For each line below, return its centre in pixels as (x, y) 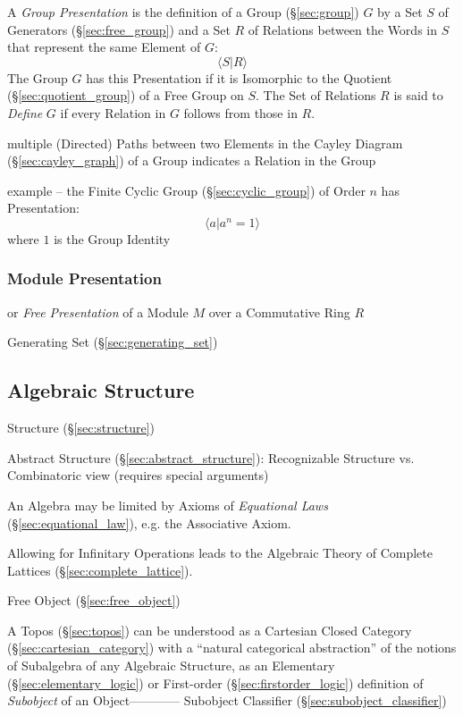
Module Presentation (84, 278)
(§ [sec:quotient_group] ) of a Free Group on (126, 95)
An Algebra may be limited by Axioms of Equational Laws (168, 505)
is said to (418, 95)
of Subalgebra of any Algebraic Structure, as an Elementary (171, 665)
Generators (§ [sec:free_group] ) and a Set (119, 29)
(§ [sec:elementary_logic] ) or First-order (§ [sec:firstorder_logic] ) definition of (215, 682)
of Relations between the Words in (342, 29)
